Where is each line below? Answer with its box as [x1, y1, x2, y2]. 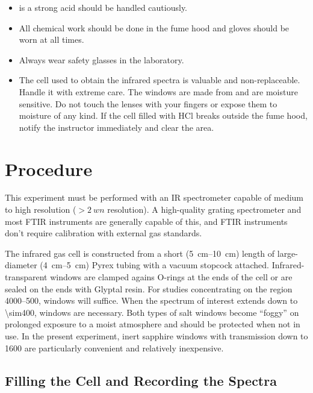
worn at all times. [19, 33, 84, 46]
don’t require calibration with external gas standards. [5, 227, 202, 239]
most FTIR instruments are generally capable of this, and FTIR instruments [5, 215, 288, 227]
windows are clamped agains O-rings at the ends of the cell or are [50, 271, 293, 283]
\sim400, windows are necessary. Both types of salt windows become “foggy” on [5, 306, 299, 318]
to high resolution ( [5, 203, 76, 216]
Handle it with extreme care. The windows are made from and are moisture [19, 85, 298, 98]
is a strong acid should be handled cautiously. [19, 1, 188, 13]
